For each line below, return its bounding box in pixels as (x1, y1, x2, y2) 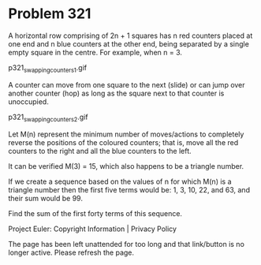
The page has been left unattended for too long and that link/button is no (8, 239, 244, 248)
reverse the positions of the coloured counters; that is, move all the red (8, 137, 239, 147)
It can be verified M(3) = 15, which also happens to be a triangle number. (8, 161, 244, 170)
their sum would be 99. (8, 193, 83, 203)
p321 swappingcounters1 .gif (8, 62, 88, 74)
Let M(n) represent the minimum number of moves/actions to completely (8, 129, 244, 139)
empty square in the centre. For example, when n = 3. (8, 47, 183, 57)
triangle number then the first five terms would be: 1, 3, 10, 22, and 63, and (8, 185, 251, 194)
